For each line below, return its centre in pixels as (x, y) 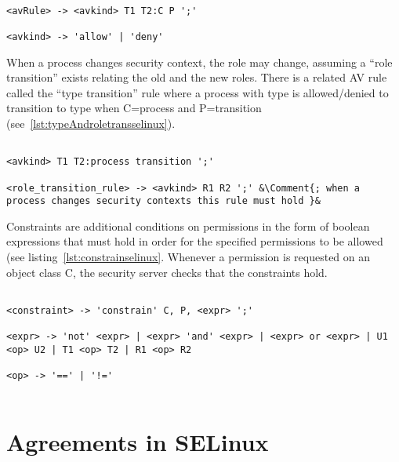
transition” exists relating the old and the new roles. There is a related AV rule (197, 77)
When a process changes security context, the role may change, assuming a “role (199, 62)
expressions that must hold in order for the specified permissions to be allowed (195, 241)
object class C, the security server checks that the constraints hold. (167, 272)
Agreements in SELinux (138, 441)
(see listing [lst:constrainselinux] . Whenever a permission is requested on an (189, 257)
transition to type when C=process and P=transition (134, 108)
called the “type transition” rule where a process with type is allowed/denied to (198, 92)
